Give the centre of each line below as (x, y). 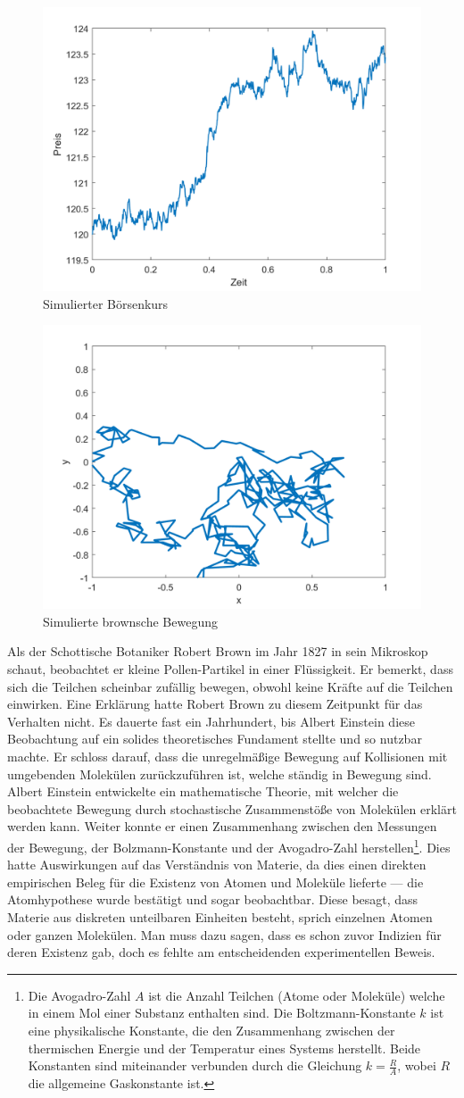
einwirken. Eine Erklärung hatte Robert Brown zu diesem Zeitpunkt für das (215, 704)
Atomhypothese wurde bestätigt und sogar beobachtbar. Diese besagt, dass (213, 899)
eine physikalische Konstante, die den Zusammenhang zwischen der (211, 1030)
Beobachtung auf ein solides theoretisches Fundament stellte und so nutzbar (215, 739)
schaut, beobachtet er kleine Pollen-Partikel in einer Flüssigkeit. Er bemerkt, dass (230, 668)
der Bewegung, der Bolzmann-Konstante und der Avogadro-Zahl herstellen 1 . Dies (229, 845)
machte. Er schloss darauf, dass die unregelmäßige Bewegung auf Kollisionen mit (228, 756)
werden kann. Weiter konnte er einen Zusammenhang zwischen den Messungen (222, 826)
